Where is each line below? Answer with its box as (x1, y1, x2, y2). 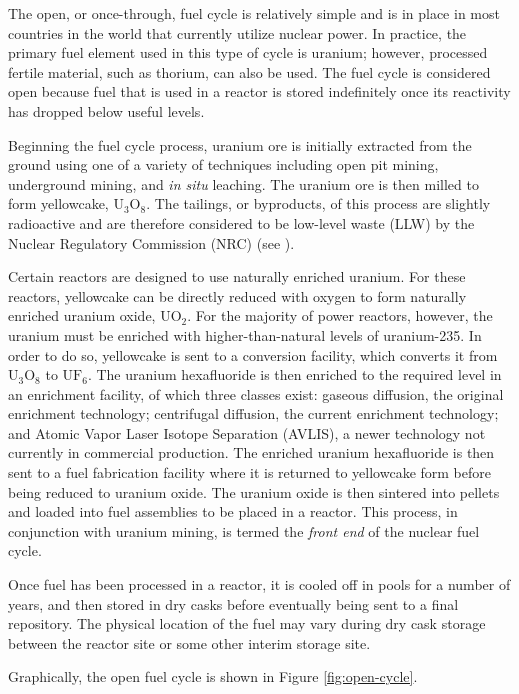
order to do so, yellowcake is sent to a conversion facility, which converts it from (8, 344, 498, 365)
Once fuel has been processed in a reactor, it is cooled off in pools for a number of (8, 574, 511, 595)
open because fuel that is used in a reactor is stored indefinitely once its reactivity (8, 81, 511, 102)
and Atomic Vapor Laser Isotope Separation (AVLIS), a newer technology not (8, 422, 486, 443)
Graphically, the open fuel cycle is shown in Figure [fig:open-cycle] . (8, 666, 418, 687)
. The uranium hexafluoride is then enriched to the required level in (87, 364, 502, 385)
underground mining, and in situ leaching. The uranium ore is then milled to (8, 173, 479, 194)
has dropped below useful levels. (8, 100, 205, 121)
